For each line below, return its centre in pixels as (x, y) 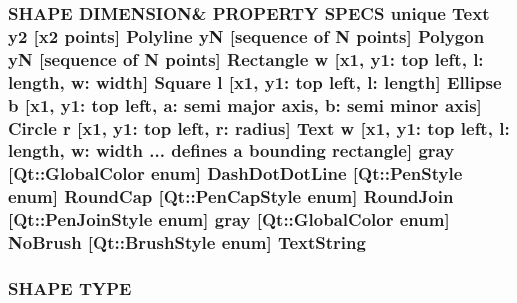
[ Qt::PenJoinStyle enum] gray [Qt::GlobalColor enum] (229, 219)
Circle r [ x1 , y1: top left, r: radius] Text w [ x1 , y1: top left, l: (259, 127)
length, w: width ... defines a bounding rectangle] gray (231, 150)
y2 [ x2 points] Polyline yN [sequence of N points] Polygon (246, 35)
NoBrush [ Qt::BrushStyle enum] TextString (187, 242)
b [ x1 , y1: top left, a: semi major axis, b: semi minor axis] (245, 104)
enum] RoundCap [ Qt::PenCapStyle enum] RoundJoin (231, 196)
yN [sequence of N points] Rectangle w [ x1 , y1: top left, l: (246, 58)
